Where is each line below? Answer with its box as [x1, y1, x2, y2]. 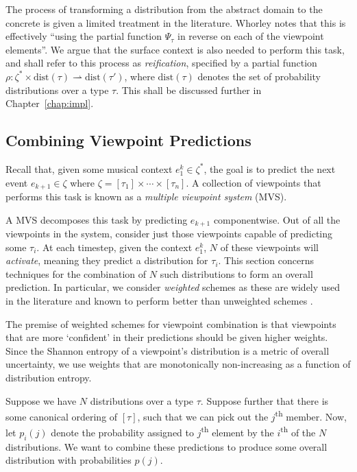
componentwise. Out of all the [213, 212, 341, 226]
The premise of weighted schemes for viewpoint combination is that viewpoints [5, 316, 336, 331]
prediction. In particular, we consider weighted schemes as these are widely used [5, 280, 341, 294]
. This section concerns [218, 253, 315, 268]
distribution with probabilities [5, 453, 132, 467]
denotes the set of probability [197, 69, 321, 83]
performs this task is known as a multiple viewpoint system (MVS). [5, 189, 287, 203]
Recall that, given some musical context [5, 161, 173, 176]
